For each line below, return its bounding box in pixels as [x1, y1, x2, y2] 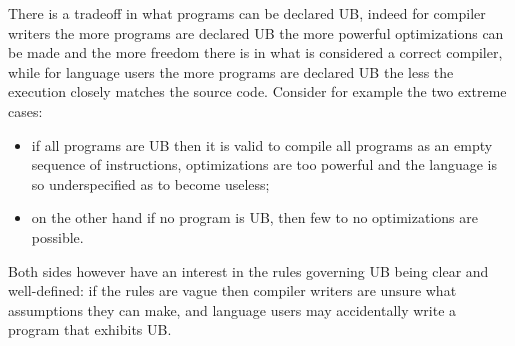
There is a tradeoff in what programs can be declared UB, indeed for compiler [8, 3, 486, 23]
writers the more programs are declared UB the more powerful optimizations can [8, 22, 504, 43]
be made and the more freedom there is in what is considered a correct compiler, [8, 42, 503, 63]
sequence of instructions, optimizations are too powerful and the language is [31, 154, 498, 175]
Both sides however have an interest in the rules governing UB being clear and [8, 260, 489, 281]
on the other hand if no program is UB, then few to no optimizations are [31, 207, 478, 228]
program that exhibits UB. [8, 319, 172, 340]
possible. [31, 226, 84, 247]
